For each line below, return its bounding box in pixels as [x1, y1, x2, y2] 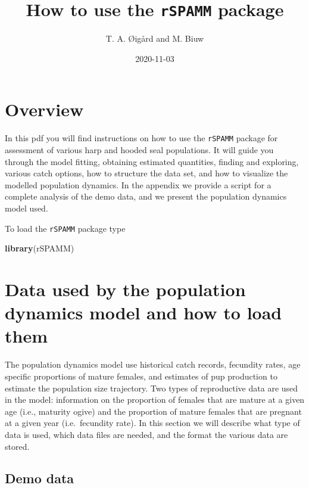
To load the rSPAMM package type [5, 222, 126, 234]
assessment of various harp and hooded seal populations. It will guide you [5, 144, 274, 156]
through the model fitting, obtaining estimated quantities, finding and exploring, [5, 155, 299, 167]
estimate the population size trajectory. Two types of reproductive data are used [5, 381, 298, 394]
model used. [5, 202, 48, 214]
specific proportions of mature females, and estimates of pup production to [5, 369, 277, 382]
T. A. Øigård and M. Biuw [105, 32, 204, 45]
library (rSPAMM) [5, 242, 74, 254]
